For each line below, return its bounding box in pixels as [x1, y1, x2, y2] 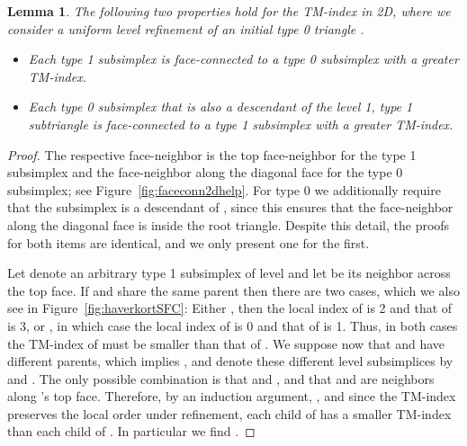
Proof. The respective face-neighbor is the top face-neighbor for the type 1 [7, 145, 417, 164]
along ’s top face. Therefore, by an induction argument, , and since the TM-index [7, 387, 456, 406]
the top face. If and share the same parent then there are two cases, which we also [7, 281, 460, 299]
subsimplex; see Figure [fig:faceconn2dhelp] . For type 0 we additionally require [7, 180, 441, 199]
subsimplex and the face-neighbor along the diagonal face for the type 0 [7, 163, 403, 182]
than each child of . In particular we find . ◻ [7, 422, 256, 441]
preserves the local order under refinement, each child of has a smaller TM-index [7, 404, 452, 423]
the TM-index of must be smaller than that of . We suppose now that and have [7, 334, 445, 352]
